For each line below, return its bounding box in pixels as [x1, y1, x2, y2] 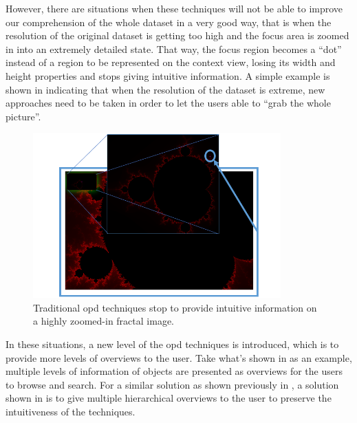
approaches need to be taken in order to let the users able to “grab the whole [6, 96, 331, 110]
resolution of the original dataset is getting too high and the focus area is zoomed [6, 28, 349, 43]
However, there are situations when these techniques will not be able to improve [6, 1, 343, 15]
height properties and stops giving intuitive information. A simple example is [6, 68, 330, 83]
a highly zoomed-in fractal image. [33, 314, 174, 328]
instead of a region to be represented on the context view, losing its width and [6, 55, 336, 69]
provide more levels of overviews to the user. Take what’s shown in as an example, [6, 350, 352, 365]
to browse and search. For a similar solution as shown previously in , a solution [6, 377, 339, 391]
